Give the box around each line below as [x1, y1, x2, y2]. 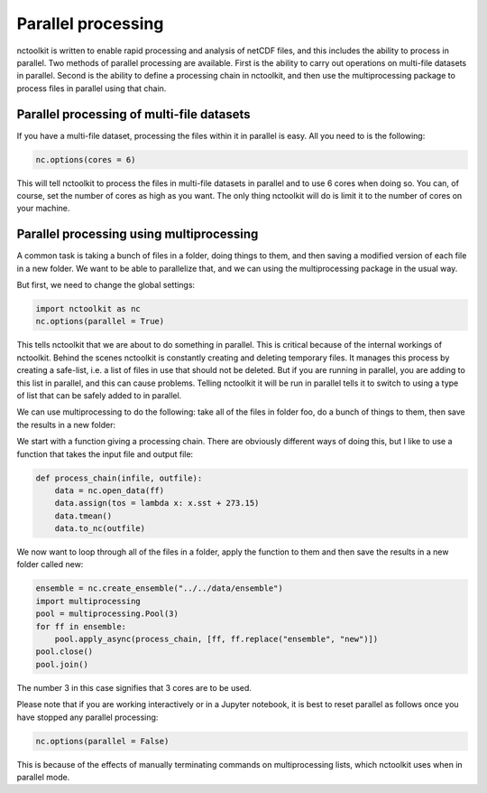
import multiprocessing [35, 596, 142, 606]
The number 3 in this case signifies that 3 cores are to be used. [16, 682, 253, 693]
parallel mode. [16, 771, 70, 782]
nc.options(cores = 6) [35, 154, 136, 164]
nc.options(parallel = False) [35, 736, 170, 746]
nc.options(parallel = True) [35, 316, 165, 327]
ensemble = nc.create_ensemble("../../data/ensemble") [35, 583, 283, 593]
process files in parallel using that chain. [16, 82, 167, 94]
